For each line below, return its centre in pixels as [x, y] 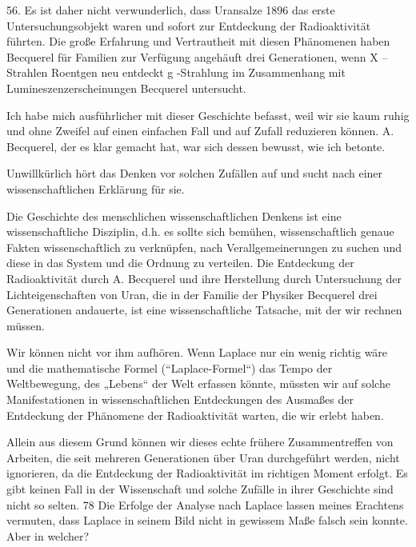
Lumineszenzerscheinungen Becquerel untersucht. [126, 88]
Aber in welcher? [48, 535]
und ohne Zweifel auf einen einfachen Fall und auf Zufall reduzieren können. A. [200, 131]
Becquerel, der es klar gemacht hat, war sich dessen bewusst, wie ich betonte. [196, 146]
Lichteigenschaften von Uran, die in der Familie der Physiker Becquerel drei [192, 294]
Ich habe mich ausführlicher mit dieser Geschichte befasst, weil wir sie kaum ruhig [208, 115]
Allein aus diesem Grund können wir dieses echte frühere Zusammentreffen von [200, 442]
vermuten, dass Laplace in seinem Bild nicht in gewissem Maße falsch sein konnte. [207, 520]
